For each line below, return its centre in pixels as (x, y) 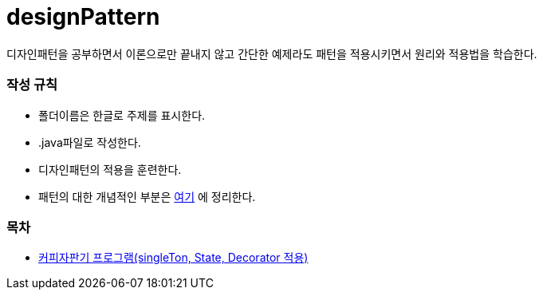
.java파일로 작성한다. (90, 142)
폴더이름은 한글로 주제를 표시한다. (122, 115)
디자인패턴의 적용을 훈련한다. (110, 169)
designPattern (83, 17)
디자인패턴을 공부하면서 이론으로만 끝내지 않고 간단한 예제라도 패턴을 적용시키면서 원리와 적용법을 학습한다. (272, 53)
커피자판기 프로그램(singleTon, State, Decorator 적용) (173, 258)
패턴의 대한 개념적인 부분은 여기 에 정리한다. (147, 196)
